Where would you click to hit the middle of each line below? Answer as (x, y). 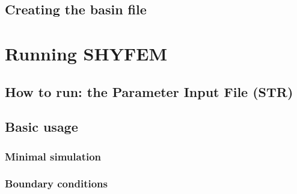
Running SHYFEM (86, 53)
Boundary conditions (56, 184)
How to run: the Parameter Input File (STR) (149, 91)
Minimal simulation (53, 156)
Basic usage (41, 127)
